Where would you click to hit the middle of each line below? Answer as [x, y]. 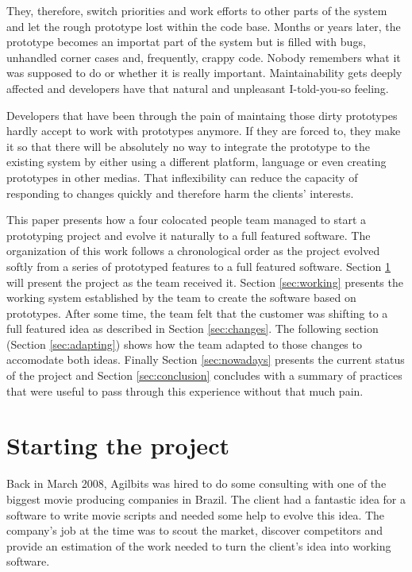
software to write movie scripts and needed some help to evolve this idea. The [196, 514]
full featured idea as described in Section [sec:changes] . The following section [193, 329]
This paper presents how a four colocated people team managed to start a [187, 220]
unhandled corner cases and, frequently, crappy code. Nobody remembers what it [204, 57]
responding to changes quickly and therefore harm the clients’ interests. [180, 193]
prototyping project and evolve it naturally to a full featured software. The [189, 235]
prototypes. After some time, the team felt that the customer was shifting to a [197, 313]
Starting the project [118, 445]
